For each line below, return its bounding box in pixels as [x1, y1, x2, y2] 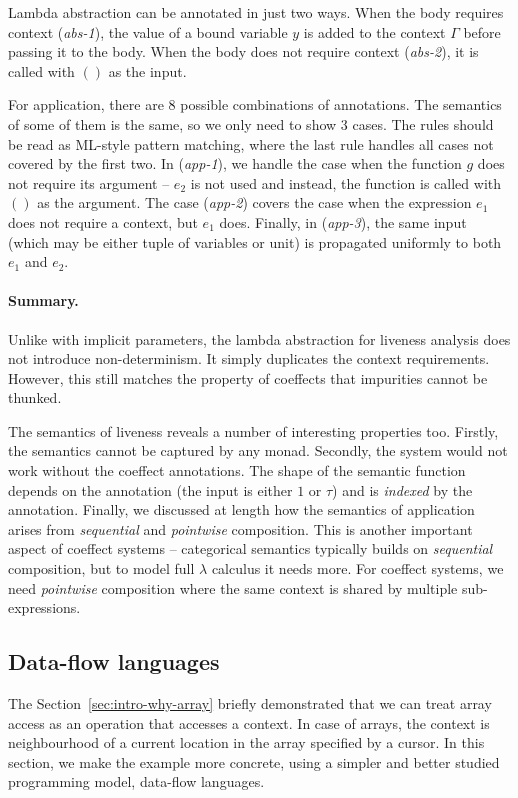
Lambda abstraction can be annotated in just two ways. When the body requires [8, 2, 504, 22]
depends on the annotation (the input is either [8, 479, 293, 500]
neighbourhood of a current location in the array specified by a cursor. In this [8, 732, 485, 753]
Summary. [8, 290, 79, 311]
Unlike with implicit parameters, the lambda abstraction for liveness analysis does [8, 328, 511, 349]
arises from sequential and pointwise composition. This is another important [8, 518, 473, 539]
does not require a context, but [8, 211, 198, 232]
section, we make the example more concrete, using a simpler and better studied [8, 751, 500, 772]
